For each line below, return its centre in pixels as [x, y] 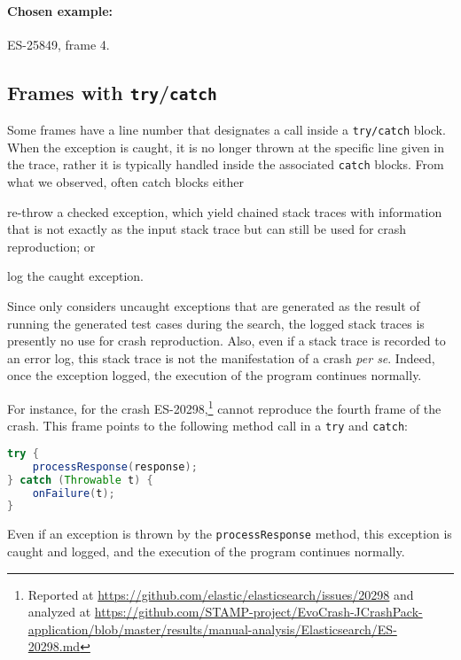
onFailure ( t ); [74, 493]
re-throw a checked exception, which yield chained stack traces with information [225, 211]
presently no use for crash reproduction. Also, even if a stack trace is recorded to [227, 341]
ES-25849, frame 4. [59, 44]
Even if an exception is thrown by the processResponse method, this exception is [230, 534]
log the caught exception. [75, 276]
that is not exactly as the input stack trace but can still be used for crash [207, 229]
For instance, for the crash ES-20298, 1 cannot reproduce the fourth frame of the [224, 407]
